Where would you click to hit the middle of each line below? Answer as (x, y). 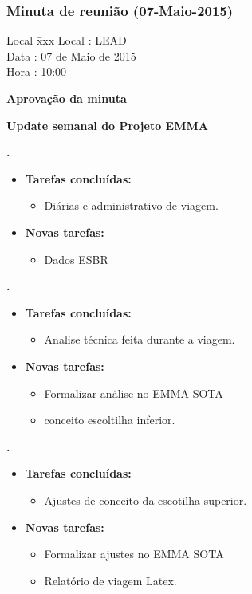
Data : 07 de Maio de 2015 (71, 55)
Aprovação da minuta (67, 98)
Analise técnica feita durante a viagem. (140, 339)
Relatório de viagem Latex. (110, 580)
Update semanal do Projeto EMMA (107, 125)
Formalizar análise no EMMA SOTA (134, 393)
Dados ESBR (76, 259)
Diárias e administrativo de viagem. (131, 205)
